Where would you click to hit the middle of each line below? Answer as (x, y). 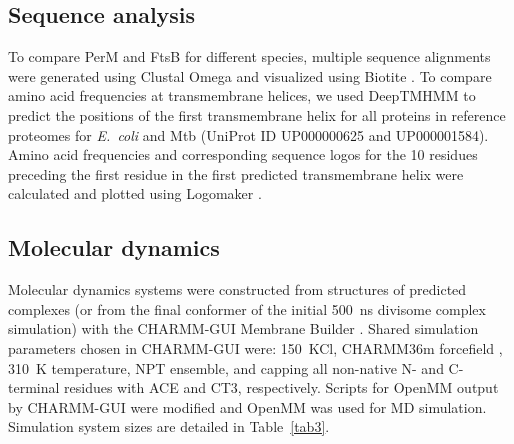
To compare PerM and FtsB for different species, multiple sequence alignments (249, 56)
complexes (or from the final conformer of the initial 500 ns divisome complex (247, 308)
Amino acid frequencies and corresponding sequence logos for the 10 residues (243, 154)
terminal (34, 387)
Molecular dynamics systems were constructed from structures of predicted (237, 289)
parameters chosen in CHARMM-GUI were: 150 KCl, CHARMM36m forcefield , (255, 347)
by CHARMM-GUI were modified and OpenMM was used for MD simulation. (247, 406)
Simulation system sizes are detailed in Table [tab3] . (169, 426)
